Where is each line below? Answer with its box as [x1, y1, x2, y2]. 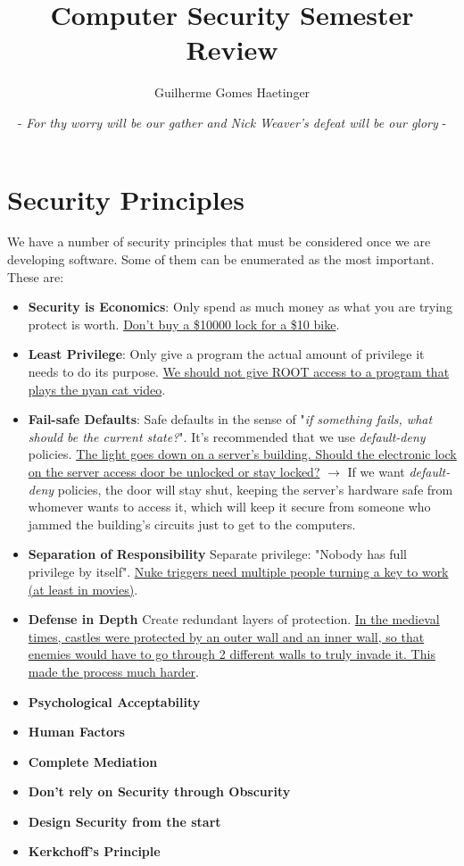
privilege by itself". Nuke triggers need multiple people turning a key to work [28, 562, 449, 580]
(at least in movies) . [28, 579, 138, 598]
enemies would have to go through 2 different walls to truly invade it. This [28, 645, 435, 663]
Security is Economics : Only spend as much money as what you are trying [28, 297, 452, 316]
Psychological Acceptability [28, 692, 201, 711]
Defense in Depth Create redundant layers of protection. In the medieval [28, 610, 440, 629]
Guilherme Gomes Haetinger [153, 83, 311, 102]
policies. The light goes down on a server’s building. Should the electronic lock [28, 445, 457, 463]
